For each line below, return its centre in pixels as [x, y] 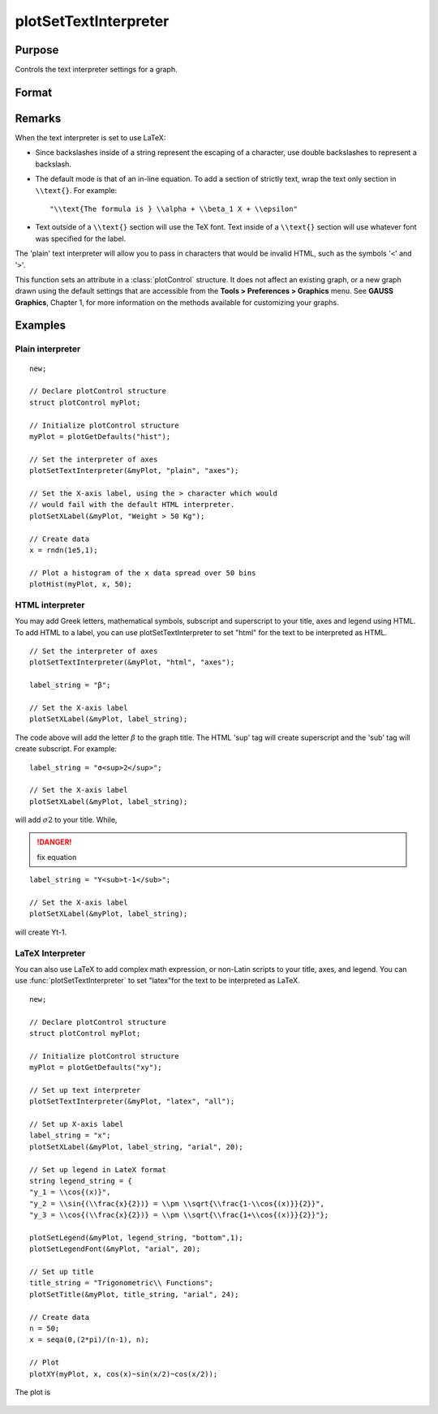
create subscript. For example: [66, 749]
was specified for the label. [81, 239]
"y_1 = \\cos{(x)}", [70, 1192]
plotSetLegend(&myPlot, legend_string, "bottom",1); [136, 1238]
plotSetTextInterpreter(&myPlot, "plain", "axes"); [134, 471]
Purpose [37, 50]
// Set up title [62, 1272]
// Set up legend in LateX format [98, 1169]
